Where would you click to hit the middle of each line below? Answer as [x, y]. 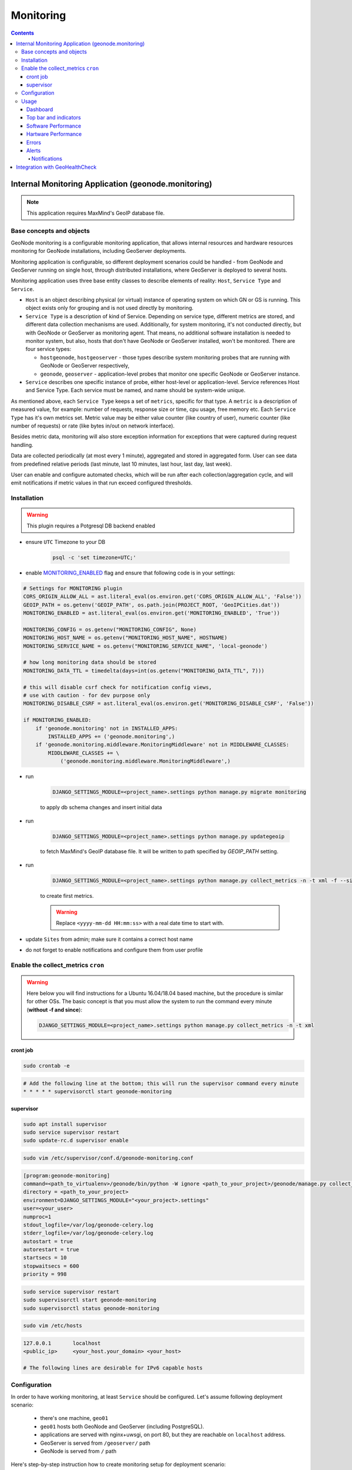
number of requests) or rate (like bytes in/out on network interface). [93, 426]
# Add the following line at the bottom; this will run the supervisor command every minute [161, 1083]
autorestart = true [51, 1250]
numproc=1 [37, 1217]
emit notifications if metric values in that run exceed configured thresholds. [102, 483]
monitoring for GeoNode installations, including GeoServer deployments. [99, 251]
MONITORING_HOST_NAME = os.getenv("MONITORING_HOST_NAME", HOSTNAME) [125, 638]
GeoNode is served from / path [78, 1451]
